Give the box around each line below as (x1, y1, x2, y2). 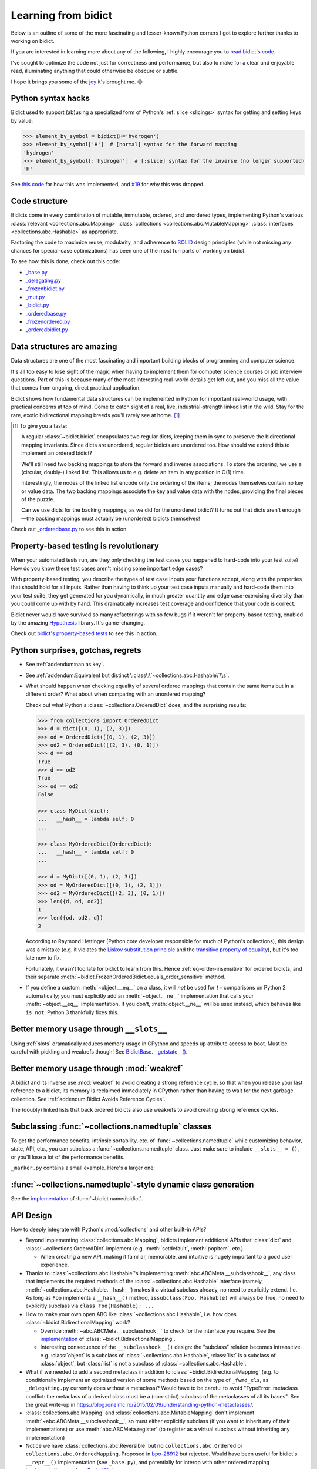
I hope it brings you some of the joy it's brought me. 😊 (11, 78, 143, 85)
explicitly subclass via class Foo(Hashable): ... (25, 1302, 154, 1310)
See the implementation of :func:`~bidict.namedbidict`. (11, 1195, 143, 1202)
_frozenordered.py (25, 318, 70, 325)
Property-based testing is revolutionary (11, 541, 160, 551)
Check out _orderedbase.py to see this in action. (11, 526, 129, 533)
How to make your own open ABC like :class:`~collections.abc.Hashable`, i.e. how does (25, 1310, 237, 1317)
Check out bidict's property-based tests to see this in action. (11, 630, 158, 637)
